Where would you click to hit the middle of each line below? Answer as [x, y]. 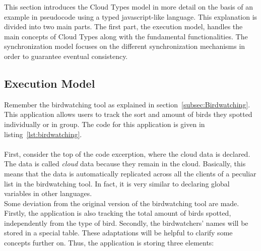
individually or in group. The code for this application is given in [105, 124]
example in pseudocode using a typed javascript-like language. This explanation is [131, 16]
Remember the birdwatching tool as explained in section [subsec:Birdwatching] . [127, 104]
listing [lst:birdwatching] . [43, 134]
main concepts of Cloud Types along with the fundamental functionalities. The [126, 36]
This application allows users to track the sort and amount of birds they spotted [128, 114]
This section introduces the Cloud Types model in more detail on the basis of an [129, 7]
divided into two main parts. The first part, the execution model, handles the [123, 26]
